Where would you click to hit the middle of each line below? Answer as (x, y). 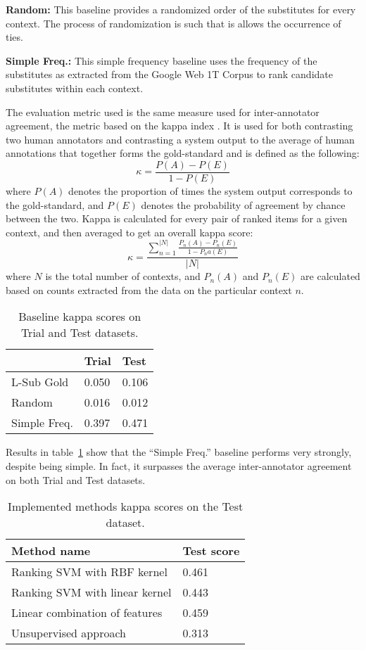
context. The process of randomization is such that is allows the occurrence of (173, 23)
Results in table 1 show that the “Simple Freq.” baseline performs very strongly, (179, 452)
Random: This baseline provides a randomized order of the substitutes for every (181, 9)
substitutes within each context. (75, 88)
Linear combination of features (87, 613)
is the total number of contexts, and (123, 276)
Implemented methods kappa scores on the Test (126, 506)
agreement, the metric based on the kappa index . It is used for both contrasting (179, 126)
